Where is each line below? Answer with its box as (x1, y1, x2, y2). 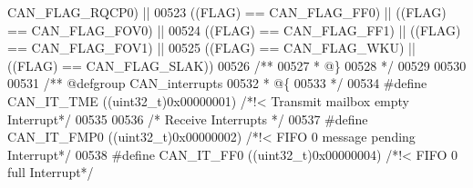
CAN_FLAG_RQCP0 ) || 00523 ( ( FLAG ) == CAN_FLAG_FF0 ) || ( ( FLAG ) (7, 3, 447, 21)
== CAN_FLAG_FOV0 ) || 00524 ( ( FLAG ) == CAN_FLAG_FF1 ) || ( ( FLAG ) (7, 20, 461, 39)
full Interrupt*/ (7, 163, 94, 182)
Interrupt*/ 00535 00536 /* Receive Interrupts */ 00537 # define (7, 109, 368, 128)
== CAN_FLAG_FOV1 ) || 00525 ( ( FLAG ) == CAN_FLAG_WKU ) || (7, 38, 416, 57)
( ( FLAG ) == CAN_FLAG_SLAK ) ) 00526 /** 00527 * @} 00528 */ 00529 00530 (7, 55, 467, 74)
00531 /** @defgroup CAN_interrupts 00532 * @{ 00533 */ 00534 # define (7, 74, 427, 93)
